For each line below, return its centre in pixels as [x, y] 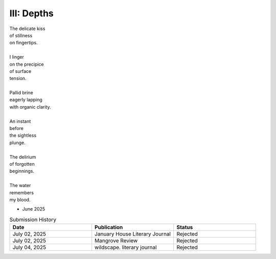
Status [185, 227]
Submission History [33, 219]
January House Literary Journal [133, 234]
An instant [20, 121]
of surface [20, 71]
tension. [18, 79]
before [17, 128]
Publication [109, 227]
